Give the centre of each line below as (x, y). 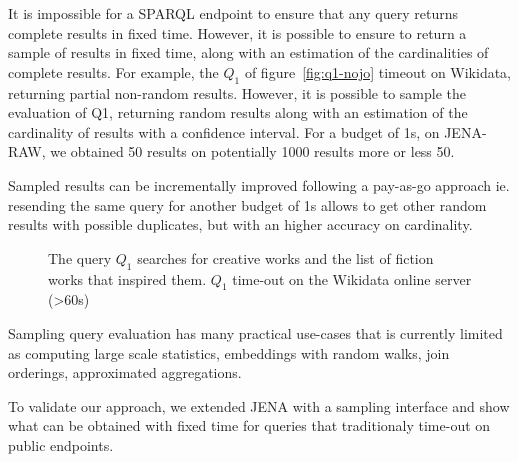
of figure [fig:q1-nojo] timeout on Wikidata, (378, 71)
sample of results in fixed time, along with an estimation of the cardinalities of (248, 52)
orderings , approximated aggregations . (125, 372)
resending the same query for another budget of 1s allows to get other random (247, 204)
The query (80, 257)
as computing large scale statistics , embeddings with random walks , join (229, 352)
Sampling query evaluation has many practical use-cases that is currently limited (255, 332)
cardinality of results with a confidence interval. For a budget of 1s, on (224, 131)
